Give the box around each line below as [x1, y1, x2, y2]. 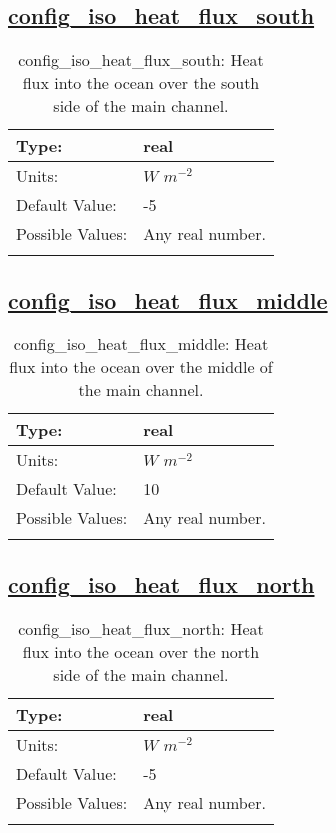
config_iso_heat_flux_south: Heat [18, 48, 264, 72]
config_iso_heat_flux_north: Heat [18, 616, 264, 640]
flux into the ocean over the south [22, 71, 260, 95]
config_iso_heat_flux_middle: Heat [13, 332, 269, 356]
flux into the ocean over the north [22, 639, 260, 663]
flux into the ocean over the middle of [9, 355, 273, 379]
